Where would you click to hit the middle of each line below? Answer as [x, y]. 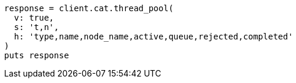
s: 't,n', [36, 27]
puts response [37, 55]
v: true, [34, 18]
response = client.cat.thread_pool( [89, 8]
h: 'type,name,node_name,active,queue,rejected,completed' [153, 36]
